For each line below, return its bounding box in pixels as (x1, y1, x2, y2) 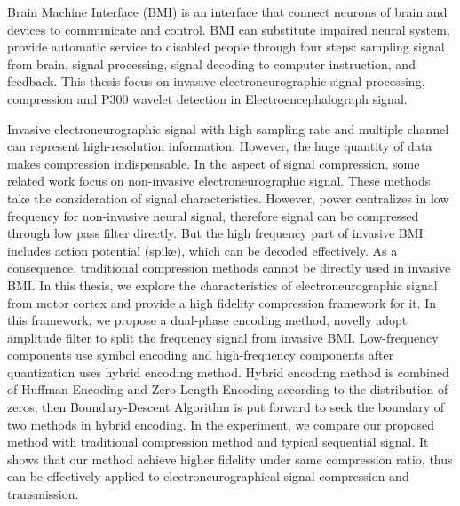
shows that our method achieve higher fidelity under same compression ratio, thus (7, 449, 453, 468)
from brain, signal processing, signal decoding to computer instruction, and (7, 54, 416, 73)
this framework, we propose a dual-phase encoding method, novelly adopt (7, 311, 408, 329)
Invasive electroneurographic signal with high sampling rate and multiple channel (7, 119, 449, 138)
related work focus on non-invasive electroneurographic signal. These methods (7, 171, 431, 190)
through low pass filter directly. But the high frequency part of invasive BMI (7, 224, 424, 242)
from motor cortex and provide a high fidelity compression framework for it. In (7, 293, 437, 312)
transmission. (7, 485, 79, 503)
